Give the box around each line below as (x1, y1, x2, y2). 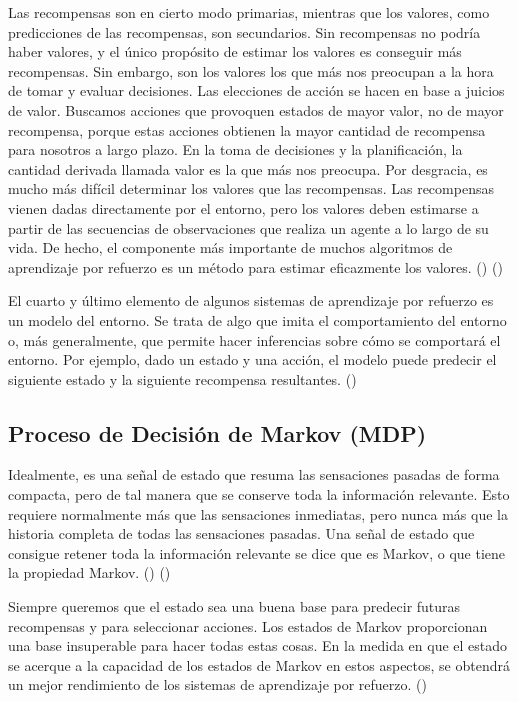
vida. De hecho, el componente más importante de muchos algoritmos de (8, 237, 453, 258)
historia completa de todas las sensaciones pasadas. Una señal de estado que (8, 523, 475, 544)
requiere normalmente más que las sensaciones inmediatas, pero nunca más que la (8, 503, 508, 524)
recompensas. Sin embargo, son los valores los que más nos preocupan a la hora (8, 60, 494, 81)
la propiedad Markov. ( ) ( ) (8, 562, 171, 583)
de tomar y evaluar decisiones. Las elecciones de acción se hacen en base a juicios (8, 80, 505, 101)
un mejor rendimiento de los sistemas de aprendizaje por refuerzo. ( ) (8, 674, 427, 695)
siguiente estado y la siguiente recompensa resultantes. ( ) (8, 368, 357, 389)
